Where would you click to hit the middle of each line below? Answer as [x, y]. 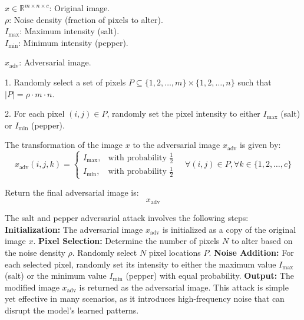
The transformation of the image [64, 145]
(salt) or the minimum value [56, 276]
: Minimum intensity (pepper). [73, 42]
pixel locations [175, 253]
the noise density [35, 253]
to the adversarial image [176, 145]
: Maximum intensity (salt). [70, 31]
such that [255, 82]
